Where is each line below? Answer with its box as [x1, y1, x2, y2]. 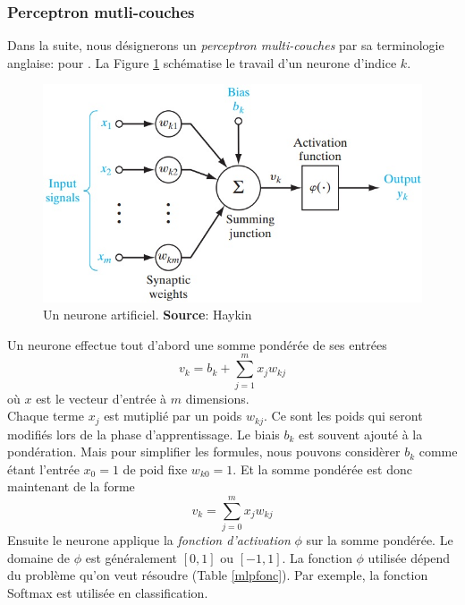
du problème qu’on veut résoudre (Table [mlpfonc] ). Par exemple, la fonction [7, 566, 428, 584]
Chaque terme [7, 406, 84, 425]
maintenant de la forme [7, 477, 135, 496]
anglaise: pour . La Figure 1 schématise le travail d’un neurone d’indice [7, 53, 397, 72]
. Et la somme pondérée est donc [232, 459, 412, 478]
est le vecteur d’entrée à [36, 388, 167, 407]
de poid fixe [123, 459, 188, 478]
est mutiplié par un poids [104, 406, 242, 425]
